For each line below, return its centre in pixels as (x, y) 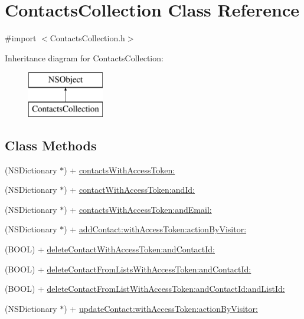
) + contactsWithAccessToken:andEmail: (138, 209)
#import (21, 38)
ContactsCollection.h (87, 38)
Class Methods (51, 145)
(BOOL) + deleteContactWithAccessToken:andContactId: (110, 249)
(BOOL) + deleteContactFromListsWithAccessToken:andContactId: (128, 269)
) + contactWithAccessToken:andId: (130, 190)
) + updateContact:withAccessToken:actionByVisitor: (161, 308)
